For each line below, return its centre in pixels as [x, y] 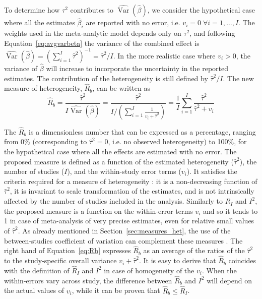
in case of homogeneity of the [149, 270]
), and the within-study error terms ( [124, 171]
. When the [219, 270]
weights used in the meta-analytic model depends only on [93, 33]
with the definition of [37, 270]
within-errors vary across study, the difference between [88, 280]
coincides [242, 260]
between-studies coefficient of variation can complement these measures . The [123, 240]
